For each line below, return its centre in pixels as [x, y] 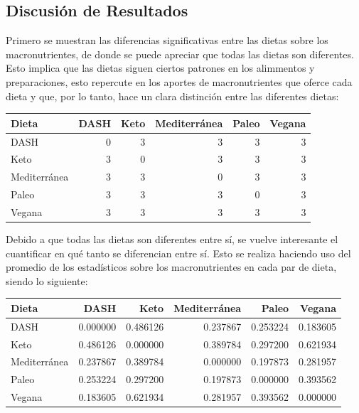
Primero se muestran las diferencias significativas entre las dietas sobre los [167, 40]
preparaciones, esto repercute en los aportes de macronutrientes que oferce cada [179, 81]
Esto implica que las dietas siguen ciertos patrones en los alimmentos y [160, 68]
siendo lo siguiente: [47, 280]
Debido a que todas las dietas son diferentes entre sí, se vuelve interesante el [172, 238]
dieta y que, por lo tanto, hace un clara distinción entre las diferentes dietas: [172, 96]
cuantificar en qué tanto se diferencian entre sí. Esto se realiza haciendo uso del [178, 253]
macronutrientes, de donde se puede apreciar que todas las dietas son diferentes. [180, 54]
